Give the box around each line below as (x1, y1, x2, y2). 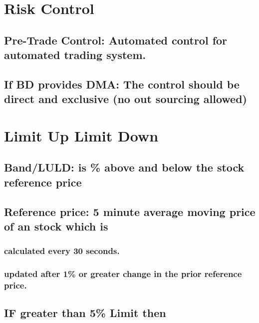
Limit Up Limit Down (4, 125, 159, 145)
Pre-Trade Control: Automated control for (4, 32, 228, 47)
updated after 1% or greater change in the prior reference (4, 267, 242, 280)
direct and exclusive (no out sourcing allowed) (4, 91, 247, 106)
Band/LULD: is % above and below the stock (4, 159, 245, 175)
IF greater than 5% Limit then (4, 305, 166, 320)
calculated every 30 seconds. (4, 244, 120, 257)
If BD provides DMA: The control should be (4, 76, 240, 91)
